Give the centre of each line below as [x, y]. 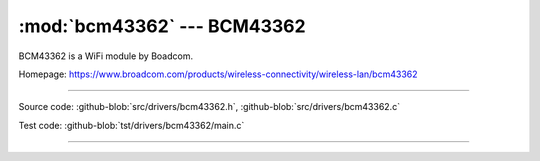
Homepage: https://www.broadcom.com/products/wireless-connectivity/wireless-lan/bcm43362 [218, 74]
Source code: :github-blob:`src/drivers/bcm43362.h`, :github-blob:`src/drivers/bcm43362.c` [209, 107]
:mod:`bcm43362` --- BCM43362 [162, 26]
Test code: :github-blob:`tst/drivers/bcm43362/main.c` [131, 125]
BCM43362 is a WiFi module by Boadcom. [106, 56]
